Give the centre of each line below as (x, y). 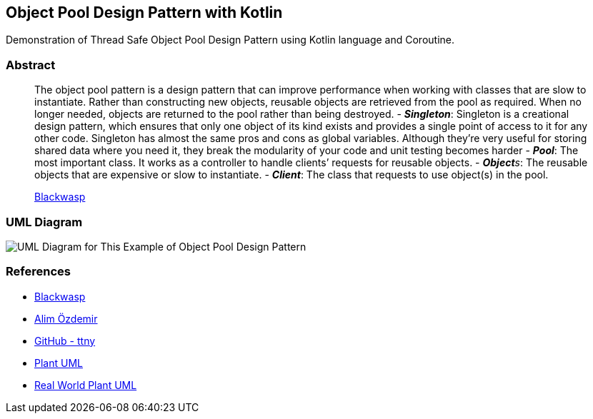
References (38, 272)
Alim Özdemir (66, 318)
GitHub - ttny (65, 340)
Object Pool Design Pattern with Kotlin (144, 12)
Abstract (31, 65)
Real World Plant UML (86, 385)
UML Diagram (44, 222)
